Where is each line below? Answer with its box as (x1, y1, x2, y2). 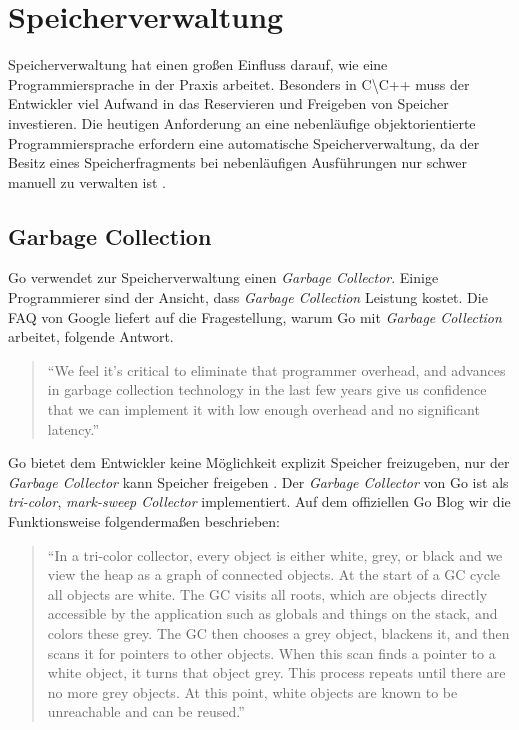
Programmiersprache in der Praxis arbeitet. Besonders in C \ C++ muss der (8, 73, 470, 94)
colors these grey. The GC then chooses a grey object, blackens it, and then (47, 622, 510, 643)
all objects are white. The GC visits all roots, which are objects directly (47, 583, 488, 604)
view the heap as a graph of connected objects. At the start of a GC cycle (47, 564, 501, 585)
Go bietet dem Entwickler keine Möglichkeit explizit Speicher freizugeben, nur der (8, 452, 510, 473)
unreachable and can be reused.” (47, 701, 245, 722)
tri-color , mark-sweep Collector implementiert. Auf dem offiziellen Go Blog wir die (8, 491, 511, 512)
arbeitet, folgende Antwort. (8, 326, 174, 347)
